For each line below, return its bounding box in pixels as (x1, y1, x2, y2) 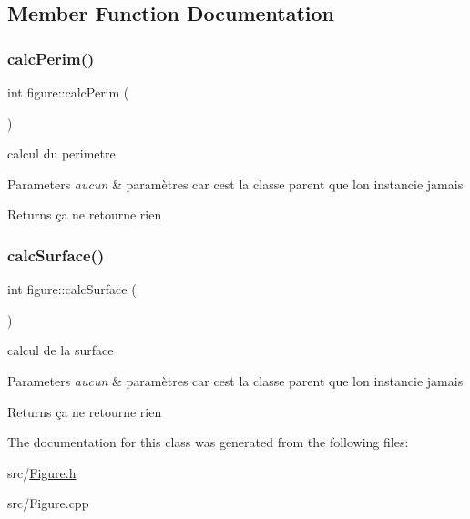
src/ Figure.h (7, 463, 77, 482)
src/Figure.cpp (7, 494, 89, 513)
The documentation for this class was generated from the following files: (7, 432, 409, 452)
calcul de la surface (7, 341, 114, 360)
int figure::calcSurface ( (7, 280, 137, 299)
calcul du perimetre (7, 144, 116, 163)
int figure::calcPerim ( (7, 83, 129, 101)
